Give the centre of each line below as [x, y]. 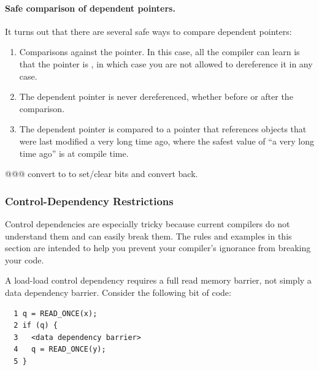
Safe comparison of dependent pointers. [90, 8]
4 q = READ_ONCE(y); [60, 349]
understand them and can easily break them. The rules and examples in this [148, 236]
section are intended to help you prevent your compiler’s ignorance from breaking [158, 248]
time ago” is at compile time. [74, 153]
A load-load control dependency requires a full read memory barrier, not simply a [158, 280]
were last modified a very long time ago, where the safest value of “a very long [167, 141]
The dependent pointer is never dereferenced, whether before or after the [156, 96]
